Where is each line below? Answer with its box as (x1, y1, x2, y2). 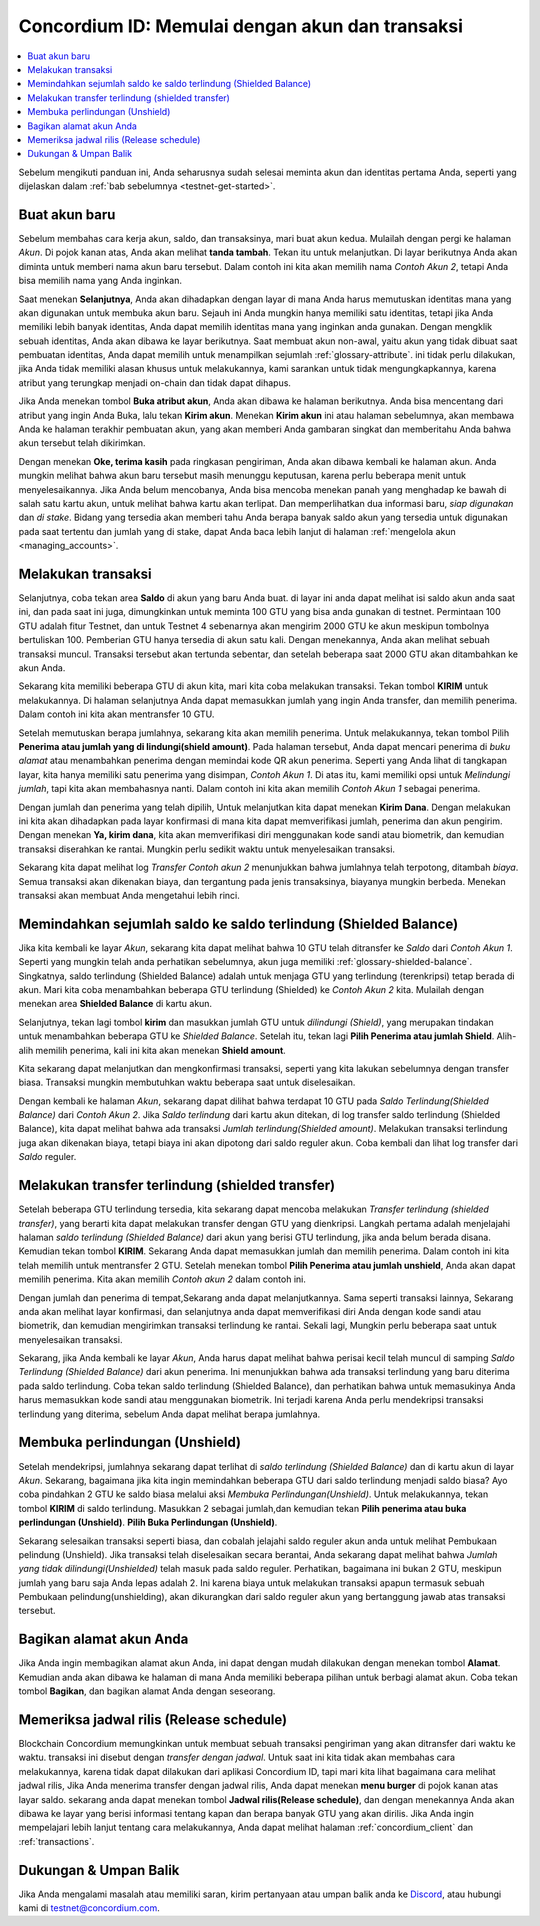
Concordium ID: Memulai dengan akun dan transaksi (18, 15, 464, 37)
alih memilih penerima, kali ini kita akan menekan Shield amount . (18, 1044, 287, 1056)
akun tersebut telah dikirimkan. (18, 437, 146, 449)
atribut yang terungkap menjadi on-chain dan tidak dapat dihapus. (18, 376, 292, 389)
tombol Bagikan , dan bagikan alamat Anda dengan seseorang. (18, 1685, 276, 1697)
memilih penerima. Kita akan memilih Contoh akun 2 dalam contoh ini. (18, 1273, 307, 1285)
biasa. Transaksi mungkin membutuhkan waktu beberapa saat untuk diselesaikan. (18, 1076, 356, 1089)
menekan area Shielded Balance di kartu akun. (18, 998, 213, 1010)
